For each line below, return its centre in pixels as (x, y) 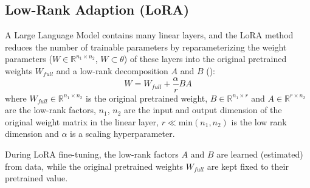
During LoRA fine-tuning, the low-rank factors (92, 154)
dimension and (32, 134)
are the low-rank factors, (50, 110)
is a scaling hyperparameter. (122, 134)
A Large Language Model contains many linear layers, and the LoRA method (149, 35)
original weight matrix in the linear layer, (82, 121)
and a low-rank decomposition (112, 70)
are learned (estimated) (260, 154)
